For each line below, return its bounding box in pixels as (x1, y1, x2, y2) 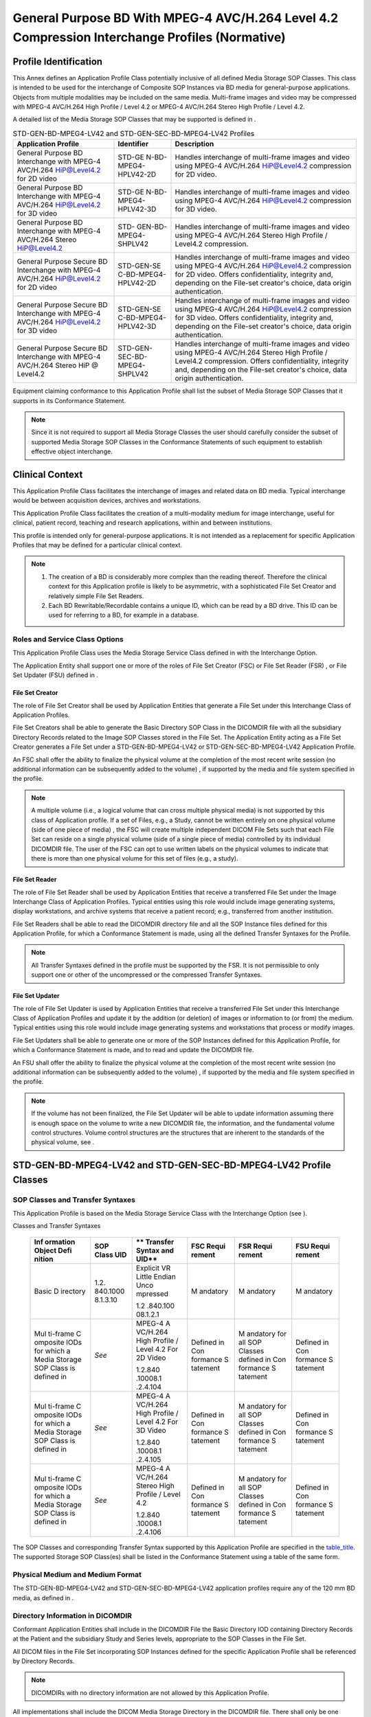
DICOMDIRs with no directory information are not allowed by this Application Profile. (31, 1688, 269, 1696)
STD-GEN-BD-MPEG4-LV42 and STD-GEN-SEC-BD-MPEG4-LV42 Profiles (12, 129, 255, 138)
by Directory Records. (12, 1657, 75, 1665)
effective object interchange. (31, 447, 113, 456)
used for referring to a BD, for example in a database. (48, 611, 199, 619)
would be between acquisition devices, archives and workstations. (12, 497, 201, 505)
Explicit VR (135, 1263, 171, 1273)
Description (175, 139, 214, 149)
